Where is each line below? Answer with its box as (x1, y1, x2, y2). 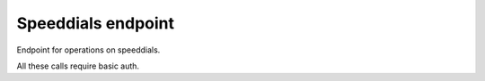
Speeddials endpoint (16, 13, 175, 33)
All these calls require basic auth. (16, 61, 139, 71)
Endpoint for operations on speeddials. (16, 45, 161, 55)
